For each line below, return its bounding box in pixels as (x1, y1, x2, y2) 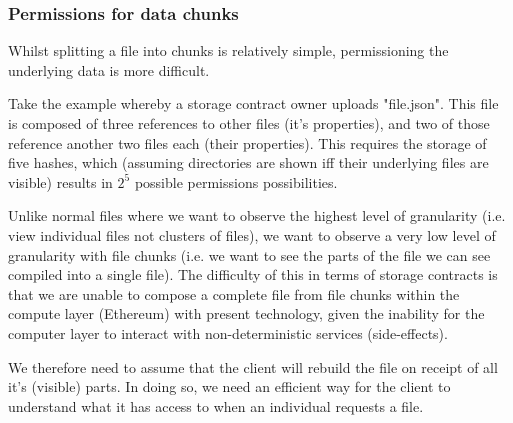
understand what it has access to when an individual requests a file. (8, 395, 424, 416)
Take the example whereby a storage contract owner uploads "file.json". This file (8, 93, 499, 114)
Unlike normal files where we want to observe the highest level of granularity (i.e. (8, 205, 506, 226)
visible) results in (8, 171, 113, 192)
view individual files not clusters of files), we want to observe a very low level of (8, 224, 496, 245)
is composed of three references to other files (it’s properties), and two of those (8, 113, 490, 133)
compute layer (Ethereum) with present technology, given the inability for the (8, 303, 485, 324)
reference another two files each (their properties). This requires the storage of (8, 132, 487, 153)
